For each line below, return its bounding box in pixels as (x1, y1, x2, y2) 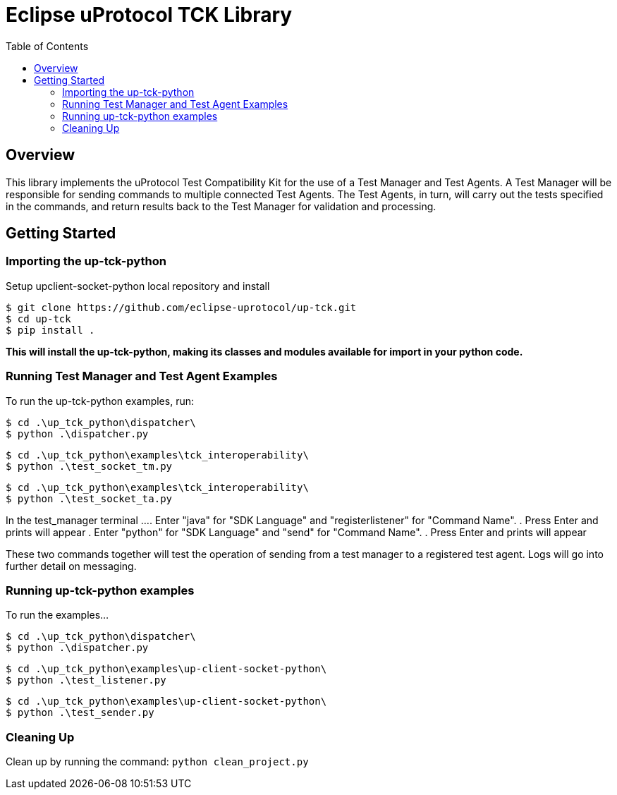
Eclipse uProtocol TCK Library (6, 3, 293, 27)
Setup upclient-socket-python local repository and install (6, 279, 270, 292)
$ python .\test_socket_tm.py (6, 460, 173, 472)
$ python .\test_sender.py (6, 707, 154, 719)
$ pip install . (6, 324, 95, 336)
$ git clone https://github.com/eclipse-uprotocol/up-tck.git (6, 301, 357, 313)
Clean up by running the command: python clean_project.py (6, 755, 309, 768)
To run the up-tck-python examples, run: (6, 394, 194, 407)
